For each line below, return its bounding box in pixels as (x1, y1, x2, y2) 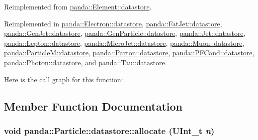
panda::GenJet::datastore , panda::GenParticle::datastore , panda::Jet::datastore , (4, 28, 246, 38)
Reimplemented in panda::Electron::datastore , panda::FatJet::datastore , (4, 18, 222, 28)
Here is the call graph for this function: (4, 74, 123, 84)
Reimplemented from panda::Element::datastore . (4, 1, 152, 11)
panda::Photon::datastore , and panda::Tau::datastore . (4, 57, 167, 67)
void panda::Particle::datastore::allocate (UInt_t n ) (4, 124, 215, 137)
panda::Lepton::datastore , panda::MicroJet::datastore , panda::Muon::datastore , (4, 37, 245, 48)
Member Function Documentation (4, 98, 183, 114)
